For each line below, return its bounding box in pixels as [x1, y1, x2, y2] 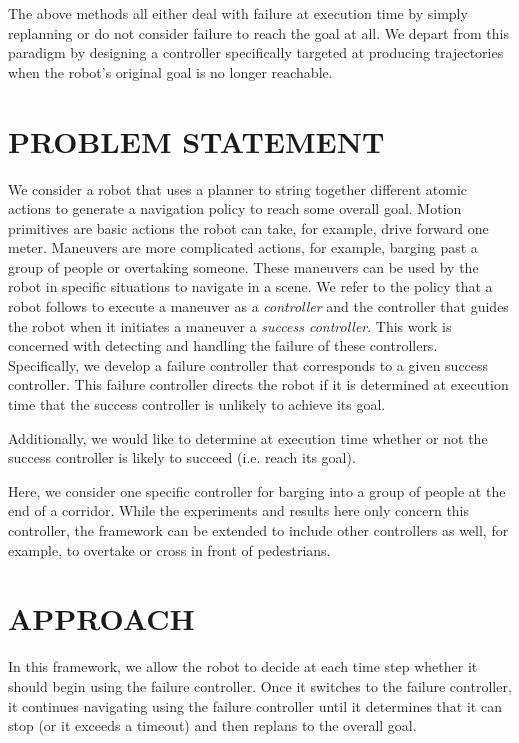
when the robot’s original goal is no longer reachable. [8, 61, 333, 82]
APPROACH [8, 598, 195, 639]
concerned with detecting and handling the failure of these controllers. [8, 335, 438, 356]
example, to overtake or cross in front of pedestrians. [8, 539, 331, 560]
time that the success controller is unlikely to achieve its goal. [8, 394, 386, 415]
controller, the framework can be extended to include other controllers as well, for [8, 520, 509, 540]
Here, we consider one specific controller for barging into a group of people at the [8, 480, 506, 501]
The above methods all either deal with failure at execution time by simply [8, 3, 468, 23]
